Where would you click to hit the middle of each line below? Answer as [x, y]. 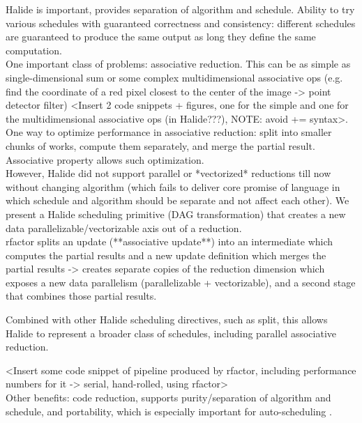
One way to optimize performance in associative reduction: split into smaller [169, 132]
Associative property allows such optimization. [105, 159]
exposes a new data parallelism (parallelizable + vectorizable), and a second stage [181, 282]
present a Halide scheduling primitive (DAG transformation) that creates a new [176, 214]
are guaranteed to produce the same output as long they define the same [161, 37]
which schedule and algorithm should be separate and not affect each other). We [178, 200]
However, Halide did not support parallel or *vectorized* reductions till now [168, 173]
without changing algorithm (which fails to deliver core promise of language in [173, 186]
